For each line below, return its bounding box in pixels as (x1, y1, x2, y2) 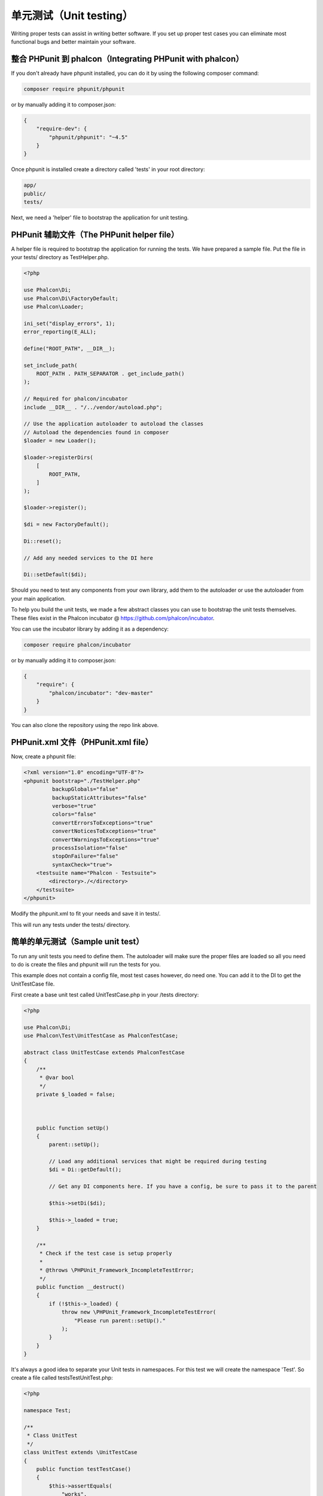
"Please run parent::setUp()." (74, 1317, 166, 1324)
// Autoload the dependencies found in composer (23, 428, 169, 436)
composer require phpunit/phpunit (23, 86, 125, 92)
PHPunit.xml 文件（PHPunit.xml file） (11, 737, 154, 747)
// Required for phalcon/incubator (23, 396, 128, 402)
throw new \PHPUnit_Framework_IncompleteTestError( (61, 1309, 217, 1316)
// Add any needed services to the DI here (23, 554, 154, 561)
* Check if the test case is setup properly (39, 1250, 172, 1257)
